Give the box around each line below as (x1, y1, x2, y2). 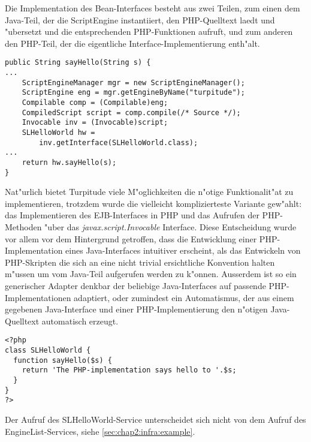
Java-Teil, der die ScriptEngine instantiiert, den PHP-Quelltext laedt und (5, 13, 275, 26)
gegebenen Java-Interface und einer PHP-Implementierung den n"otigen (5, 303, 268, 315)
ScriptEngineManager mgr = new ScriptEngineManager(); (22, 78, 245, 87)
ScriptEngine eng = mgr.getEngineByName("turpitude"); (22, 88, 245, 97)
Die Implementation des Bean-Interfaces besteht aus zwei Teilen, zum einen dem (5, 2, 300, 14)
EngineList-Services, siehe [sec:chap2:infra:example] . (5, 425, 195, 437)
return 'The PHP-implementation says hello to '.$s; (22, 366, 237, 375)
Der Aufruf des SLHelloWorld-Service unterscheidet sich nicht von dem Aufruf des (5, 413, 306, 425)
